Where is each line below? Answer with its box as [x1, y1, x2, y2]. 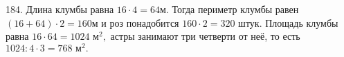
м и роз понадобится [91, 15, 179, 30]
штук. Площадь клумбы [238, 15, 338, 30]
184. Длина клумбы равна [6, 2, 114, 16]
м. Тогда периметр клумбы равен [160, 2, 299, 16]
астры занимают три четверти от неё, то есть [110, 29, 300, 43]
